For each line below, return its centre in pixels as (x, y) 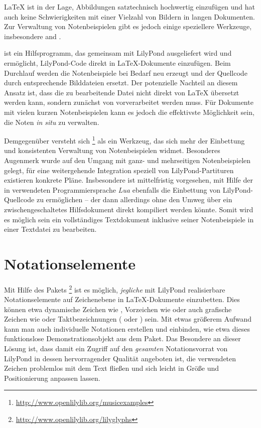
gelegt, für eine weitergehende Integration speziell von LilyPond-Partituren (119, 170)
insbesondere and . (33, 36)
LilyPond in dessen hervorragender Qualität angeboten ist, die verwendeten (120, 358)
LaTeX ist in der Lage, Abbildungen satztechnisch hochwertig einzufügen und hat (130, 7)
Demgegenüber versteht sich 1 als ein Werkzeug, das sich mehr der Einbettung (124, 140)
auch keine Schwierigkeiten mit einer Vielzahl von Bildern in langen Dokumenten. (129, 16)
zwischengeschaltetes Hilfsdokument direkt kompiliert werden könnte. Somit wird (129, 209)
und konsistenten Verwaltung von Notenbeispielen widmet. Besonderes (112, 150)
